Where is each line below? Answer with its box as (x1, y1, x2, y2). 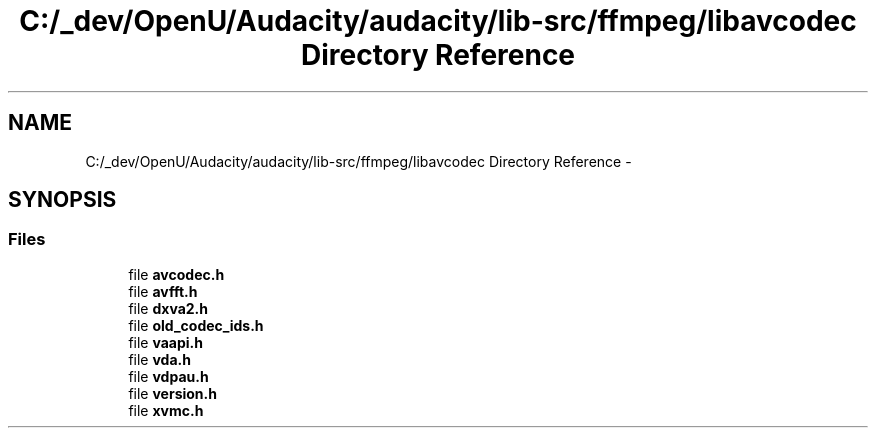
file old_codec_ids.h (128, 316, 264, 334)
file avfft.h (128, 282, 198, 300)
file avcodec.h (128, 265, 225, 283)
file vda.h (128, 350, 191, 368)
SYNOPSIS (8, 187, 117, 213)
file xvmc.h (128, 401, 204, 419)
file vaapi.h (128, 333, 203, 351)
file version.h (128, 384, 217, 402)
